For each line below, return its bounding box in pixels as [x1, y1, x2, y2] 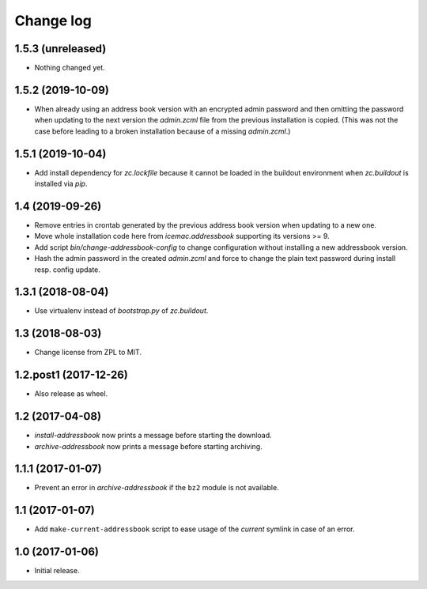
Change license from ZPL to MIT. [34, 348, 142, 357]
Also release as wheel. [34, 389, 108, 398]
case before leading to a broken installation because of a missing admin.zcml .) [34, 126, 291, 136]
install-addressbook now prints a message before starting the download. [34, 431, 272, 440]
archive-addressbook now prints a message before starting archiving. [34, 441, 263, 451]
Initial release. [34, 566, 80, 576]
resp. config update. [34, 265, 100, 274]
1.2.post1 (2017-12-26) [14, 368, 128, 382]
